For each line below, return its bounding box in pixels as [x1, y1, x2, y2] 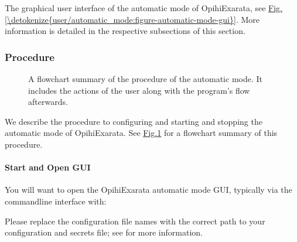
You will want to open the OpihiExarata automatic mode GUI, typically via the [5, 183, 292, 196]
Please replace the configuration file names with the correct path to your [5, 214, 265, 227]
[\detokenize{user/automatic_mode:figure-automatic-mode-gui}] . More [5, 13, 260, 25]
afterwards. [28, 96, 68, 108]
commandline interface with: [5, 195, 107, 207]
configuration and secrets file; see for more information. [5, 226, 203, 238]
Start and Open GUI [5, 161, 91, 173]
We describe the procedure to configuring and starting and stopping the [5, 115, 262, 127]
